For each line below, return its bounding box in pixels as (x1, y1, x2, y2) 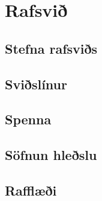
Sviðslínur (5, 74, 67, 93)
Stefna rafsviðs (5, 39, 98, 57)
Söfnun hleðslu (5, 145, 97, 164)
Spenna (5, 110, 52, 129)
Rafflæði (5, 180, 57, 199)
